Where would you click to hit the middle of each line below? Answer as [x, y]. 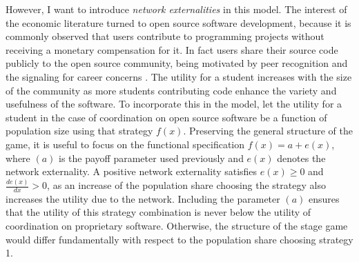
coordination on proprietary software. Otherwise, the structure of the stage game [177, 226]
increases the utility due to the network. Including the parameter [143, 198]
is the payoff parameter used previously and [151, 158]
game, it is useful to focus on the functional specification [125, 144]
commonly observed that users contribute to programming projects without [165, 36]
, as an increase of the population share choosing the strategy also [186, 185]
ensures [324, 198]
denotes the [301, 158]
